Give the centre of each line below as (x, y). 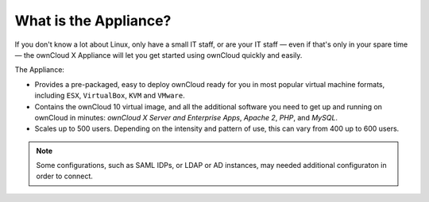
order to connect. (64, 176)
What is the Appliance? (93, 21)
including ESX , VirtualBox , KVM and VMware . (110, 96)
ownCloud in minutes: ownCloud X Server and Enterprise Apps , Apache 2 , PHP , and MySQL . (186, 117)
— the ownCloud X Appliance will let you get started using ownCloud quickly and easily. (158, 55)
